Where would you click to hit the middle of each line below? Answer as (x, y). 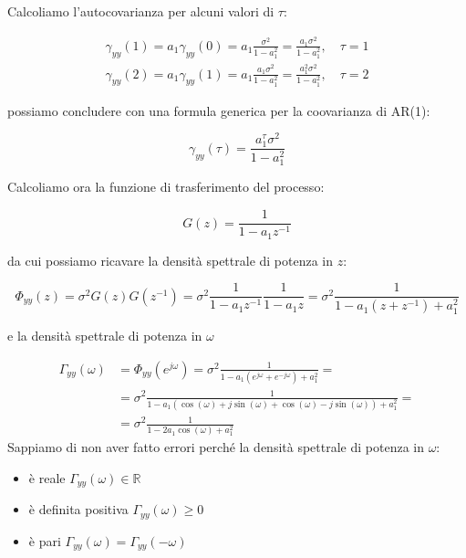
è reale (47, 477)
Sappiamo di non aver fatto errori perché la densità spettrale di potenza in (216, 447)
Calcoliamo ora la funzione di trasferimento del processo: (166, 187)
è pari (45, 540)
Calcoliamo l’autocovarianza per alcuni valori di (141, 11)
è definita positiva (78, 509)
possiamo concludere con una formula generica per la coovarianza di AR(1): (219, 110)
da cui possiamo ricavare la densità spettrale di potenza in (171, 260)
